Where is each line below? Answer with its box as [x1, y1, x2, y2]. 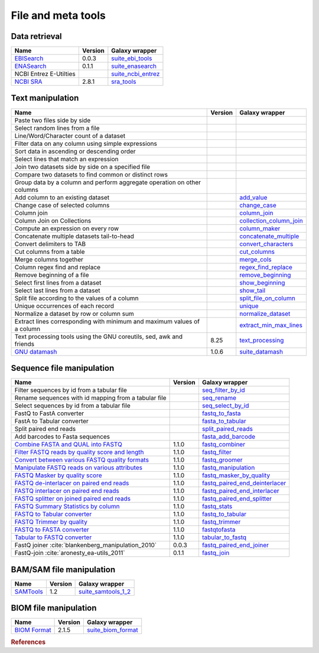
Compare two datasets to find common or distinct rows [14, 170, 168, 178]
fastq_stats [201, 502, 233, 511]
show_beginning [239, 278, 285, 286]
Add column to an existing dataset [14, 193, 109, 201]
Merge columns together [14, 255, 84, 263]
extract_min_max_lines [239, 321, 302, 329]
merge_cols [239, 255, 272, 263]
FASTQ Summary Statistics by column [14, 502, 120, 511]
